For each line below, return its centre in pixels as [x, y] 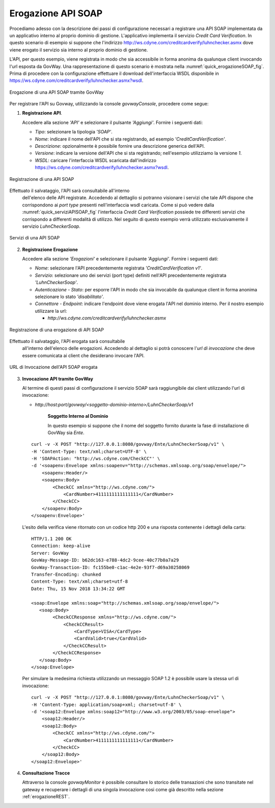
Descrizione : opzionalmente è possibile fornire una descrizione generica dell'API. [120, 146]
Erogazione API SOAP [56, 13]
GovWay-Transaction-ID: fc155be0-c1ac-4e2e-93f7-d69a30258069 [111, 567]
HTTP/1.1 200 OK [51, 538]
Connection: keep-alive [61, 546]
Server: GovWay [50, 553]
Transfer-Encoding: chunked [66, 574]
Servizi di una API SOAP [35, 238]
